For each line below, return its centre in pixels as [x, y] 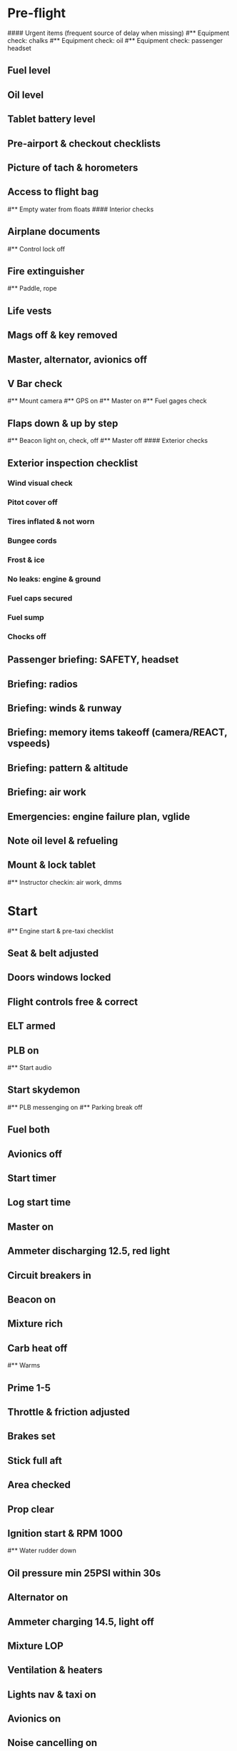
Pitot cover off [33, 503]
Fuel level [29, 70]
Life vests [30, 311]
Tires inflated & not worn [51, 521]
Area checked [39, 1485]
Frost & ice [26, 560]
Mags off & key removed [62, 335]
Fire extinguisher [46, 271]
